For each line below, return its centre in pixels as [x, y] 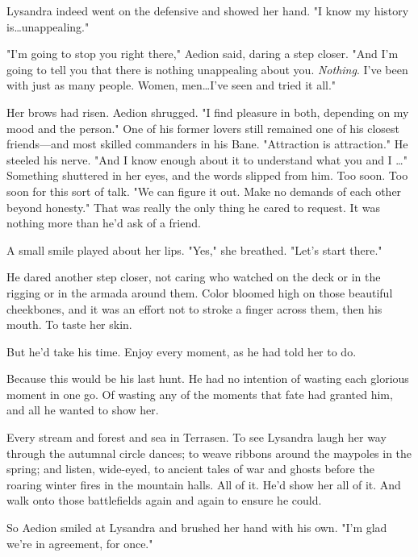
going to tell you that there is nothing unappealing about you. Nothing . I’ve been [207, 69]
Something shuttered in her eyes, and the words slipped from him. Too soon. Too [207, 175]
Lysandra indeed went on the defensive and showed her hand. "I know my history [208, 10]
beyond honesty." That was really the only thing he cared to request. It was [193, 207]
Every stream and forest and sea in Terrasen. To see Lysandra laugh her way [196, 437]
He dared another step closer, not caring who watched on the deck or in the [194, 277]
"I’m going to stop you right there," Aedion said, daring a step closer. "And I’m [203, 54]
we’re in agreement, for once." [80, 543]
